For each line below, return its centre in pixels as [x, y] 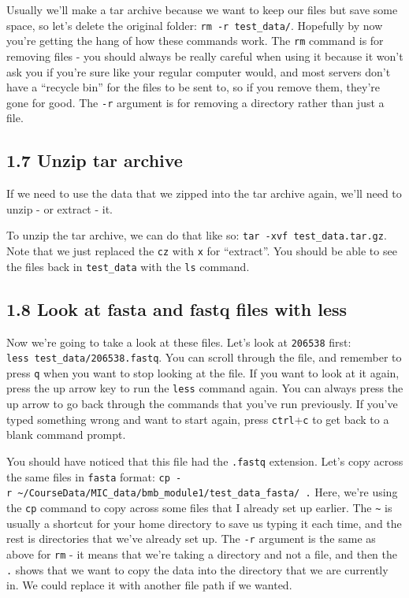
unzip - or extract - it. [60, 208]
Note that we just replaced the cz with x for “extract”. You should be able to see [202, 250]
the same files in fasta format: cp [88, 476]
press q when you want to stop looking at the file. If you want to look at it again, [203, 372]
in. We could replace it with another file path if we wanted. [149, 585]
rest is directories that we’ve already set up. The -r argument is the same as [191, 539]
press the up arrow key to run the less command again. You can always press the [205, 388]
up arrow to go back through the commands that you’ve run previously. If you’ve [202, 404]
